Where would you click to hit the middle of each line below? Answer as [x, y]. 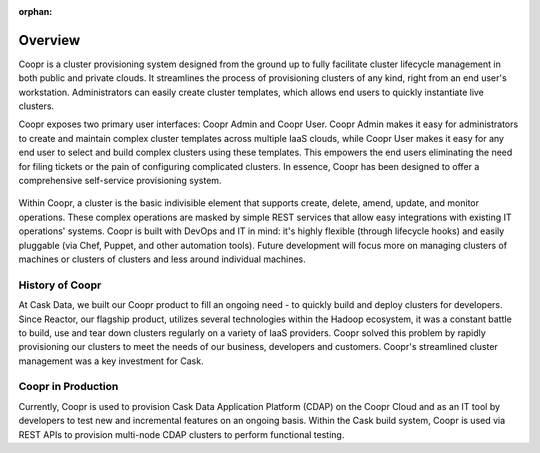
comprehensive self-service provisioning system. [120, 181]
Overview [49, 40]
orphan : [35, 11]
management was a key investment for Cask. [111, 361]
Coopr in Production [68, 387]
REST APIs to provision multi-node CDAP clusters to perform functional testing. [181, 434]
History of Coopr [60, 285]
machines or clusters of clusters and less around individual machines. [162, 259]
